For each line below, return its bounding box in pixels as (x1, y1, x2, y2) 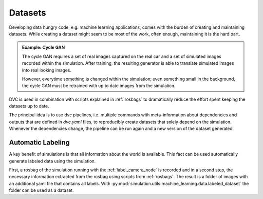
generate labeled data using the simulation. (9, 158, 96, 164)
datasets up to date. (9, 103, 49, 109)
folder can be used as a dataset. (9, 187, 74, 193)
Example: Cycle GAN (22, 44, 65, 51)
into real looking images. (22, 67, 72, 73)
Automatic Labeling (9, 139, 70, 147)
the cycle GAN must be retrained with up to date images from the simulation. (22, 83, 176, 89)
